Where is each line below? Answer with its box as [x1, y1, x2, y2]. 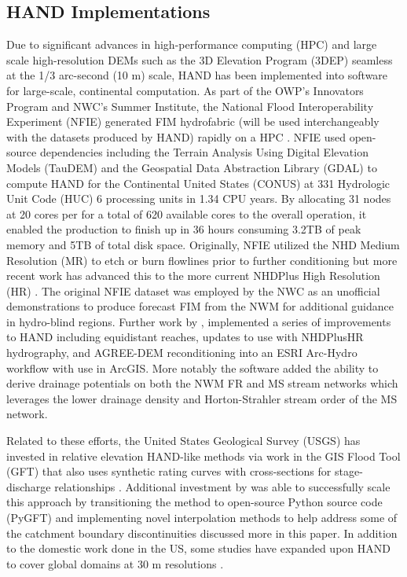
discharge [6, 478, 51, 494]
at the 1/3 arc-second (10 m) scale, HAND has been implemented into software [6, 67, 388, 83]
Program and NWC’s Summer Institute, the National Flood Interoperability [6, 97, 374, 114]
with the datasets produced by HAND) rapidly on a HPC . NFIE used [6, 128, 346, 145]
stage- [334, 463, 363, 480]
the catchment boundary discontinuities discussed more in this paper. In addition [6, 524, 398, 541]
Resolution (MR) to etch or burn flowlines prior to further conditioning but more [6, 252, 398, 268]
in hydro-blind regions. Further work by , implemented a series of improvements [6, 313, 391, 329]
